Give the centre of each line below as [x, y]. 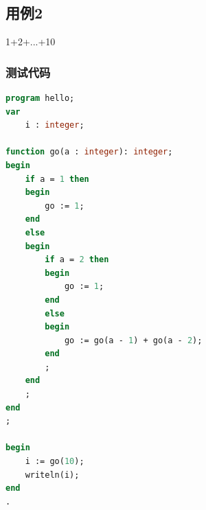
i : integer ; [55, 125]
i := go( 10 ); [55, 462]
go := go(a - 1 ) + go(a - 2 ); [133, 340]
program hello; [40, 98]
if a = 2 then [77, 260]
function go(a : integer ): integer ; [89, 152]
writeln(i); [52, 475]
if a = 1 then [57, 179]
